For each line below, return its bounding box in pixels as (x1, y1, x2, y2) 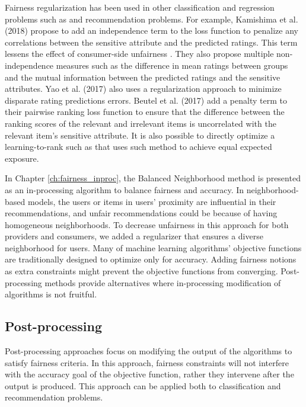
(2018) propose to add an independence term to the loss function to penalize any (5, 24, 298, 37)
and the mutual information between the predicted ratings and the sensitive (5, 70, 280, 83)
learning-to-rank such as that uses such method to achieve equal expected (5, 140, 272, 153)
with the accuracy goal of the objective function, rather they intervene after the (5, 368, 294, 380)
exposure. (5, 152, 39, 164)
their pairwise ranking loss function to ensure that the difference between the (5, 105, 285, 118)
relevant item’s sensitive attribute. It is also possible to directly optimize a (5, 129, 275, 141)
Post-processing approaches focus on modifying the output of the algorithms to (5, 345, 292, 357)
